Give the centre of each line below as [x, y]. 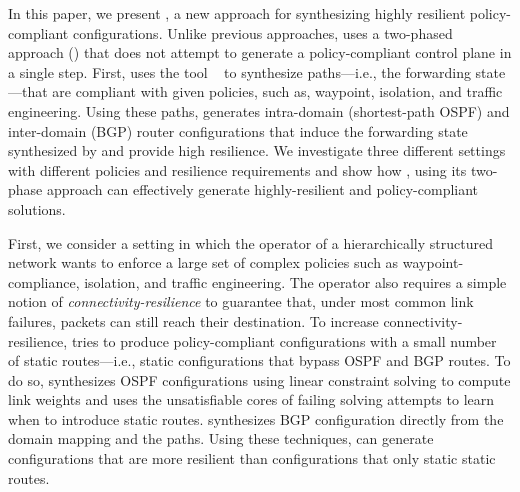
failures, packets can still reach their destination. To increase [193, 320]
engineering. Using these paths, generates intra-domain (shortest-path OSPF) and [259, 110]
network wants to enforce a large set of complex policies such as [203, 262]
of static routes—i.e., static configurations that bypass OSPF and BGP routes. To [259, 360]
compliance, [44, 281]
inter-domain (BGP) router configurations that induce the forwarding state [238, 130]
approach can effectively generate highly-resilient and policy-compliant [262, 189]
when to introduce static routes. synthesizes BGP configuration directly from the [256, 418]
